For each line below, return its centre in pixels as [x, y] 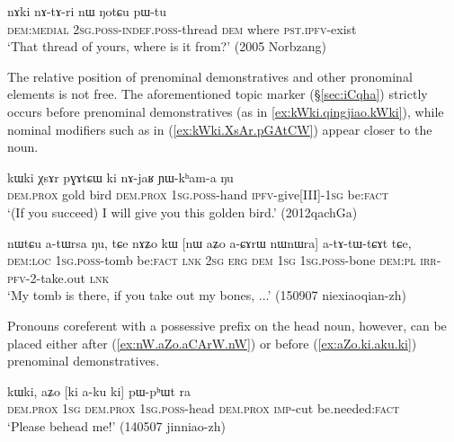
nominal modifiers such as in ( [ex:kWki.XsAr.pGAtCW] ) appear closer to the [220, 129]
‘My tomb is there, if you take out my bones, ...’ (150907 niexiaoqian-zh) [207, 295]
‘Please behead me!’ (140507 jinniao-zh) [116, 425]
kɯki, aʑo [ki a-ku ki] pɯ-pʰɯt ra [99, 390]
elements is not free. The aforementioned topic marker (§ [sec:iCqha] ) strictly [218, 94]
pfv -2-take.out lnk [58, 277]
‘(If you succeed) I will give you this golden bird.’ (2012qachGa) [182, 212]
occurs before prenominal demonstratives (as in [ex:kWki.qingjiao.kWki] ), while [226, 111]
